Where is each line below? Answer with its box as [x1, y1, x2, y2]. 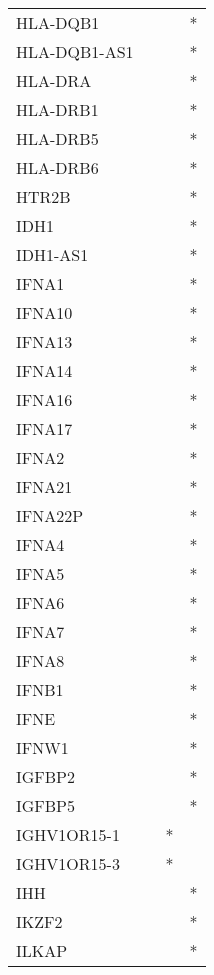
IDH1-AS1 [16, 243, 89, 266]
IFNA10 [16, 301, 73, 324]
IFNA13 [16, 330, 73, 353]
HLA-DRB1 [16, 98, 99, 121]
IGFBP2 [16, 765, 76, 788]
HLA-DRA [16, 69, 92, 92]
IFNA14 [16, 359, 73, 382]
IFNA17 [16, 417, 73, 440]
